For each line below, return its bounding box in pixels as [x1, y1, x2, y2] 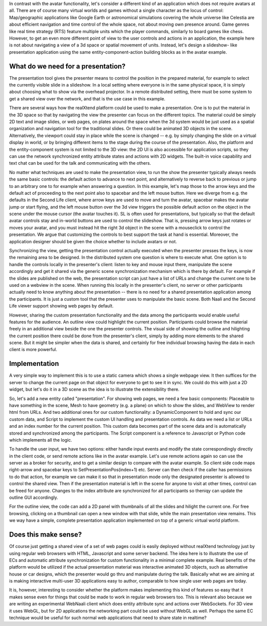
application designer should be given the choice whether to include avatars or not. [9, 238, 178, 244]
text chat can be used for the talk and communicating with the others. [9, 160, 151, 166]
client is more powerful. [9, 347, 57, 353]
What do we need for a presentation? [9, 62, 126, 70]
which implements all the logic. [9, 437, 72, 443]
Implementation [9, 359, 59, 368]
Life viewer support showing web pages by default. [9, 303, 114, 309]
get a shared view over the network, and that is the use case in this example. [9, 95, 166, 101]
